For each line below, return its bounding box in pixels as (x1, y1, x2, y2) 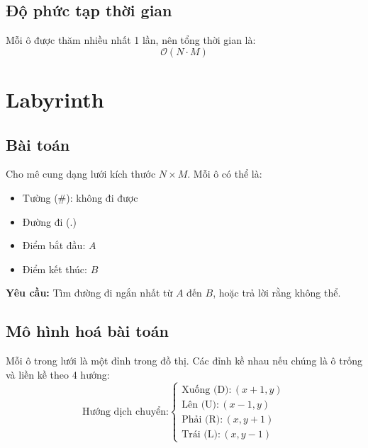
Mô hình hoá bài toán (6, 320, 169, 342)
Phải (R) (182, 414, 221, 425)
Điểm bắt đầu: (22, 238, 86, 253)
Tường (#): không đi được (22, 190, 138, 205)
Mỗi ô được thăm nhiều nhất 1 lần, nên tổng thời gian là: (6, 33, 256, 47)
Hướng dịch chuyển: (82, 406, 169, 417)
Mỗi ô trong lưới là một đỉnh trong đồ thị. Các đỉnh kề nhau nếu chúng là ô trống (6, 353, 363, 368)
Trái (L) (182, 429, 218, 440)
